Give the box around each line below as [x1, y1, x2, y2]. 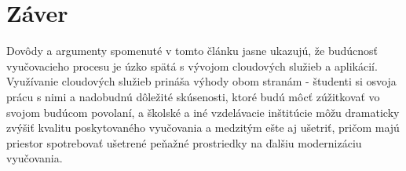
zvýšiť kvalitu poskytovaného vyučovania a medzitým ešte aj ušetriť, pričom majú [6, 119, 400, 136]
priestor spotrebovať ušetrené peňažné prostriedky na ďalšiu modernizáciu [6, 134, 362, 151]
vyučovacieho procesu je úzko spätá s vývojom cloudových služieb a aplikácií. [6, 57, 378, 74]
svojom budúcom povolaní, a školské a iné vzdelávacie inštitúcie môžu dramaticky [6, 104, 400, 120]
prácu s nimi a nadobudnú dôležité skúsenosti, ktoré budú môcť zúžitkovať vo [6, 88, 380, 104]
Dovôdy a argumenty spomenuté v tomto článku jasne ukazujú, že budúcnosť [6, 42, 378, 59]
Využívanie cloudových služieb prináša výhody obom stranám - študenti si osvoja [6, 73, 397, 89]
